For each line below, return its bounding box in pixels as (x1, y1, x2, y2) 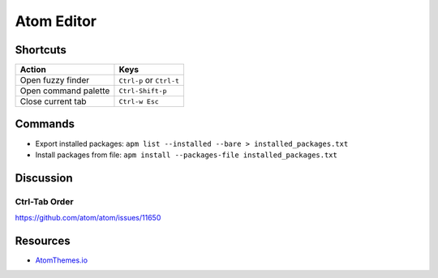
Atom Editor (15, 12, 97, 30)
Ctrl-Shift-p (118, 86, 167, 95)
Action (19, 64, 46, 75)
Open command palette (19, 85, 110, 96)
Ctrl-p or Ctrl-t (118, 75, 180, 86)
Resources (15, 233, 71, 247)
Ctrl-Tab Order (15, 195, 74, 207)
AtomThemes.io (35, 255, 88, 265)
